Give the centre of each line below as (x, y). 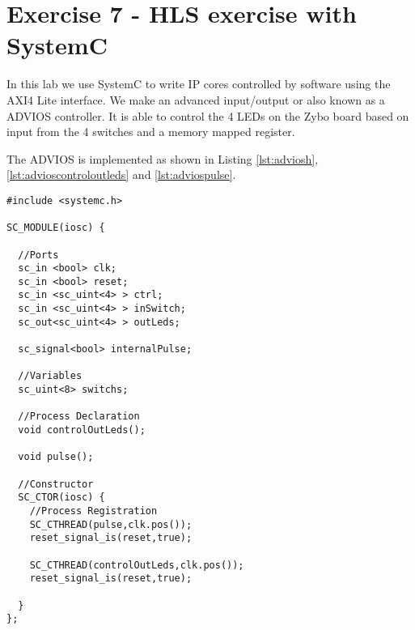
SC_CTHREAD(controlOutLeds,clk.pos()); (137, 565)
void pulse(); (56, 457)
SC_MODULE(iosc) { (56, 228)
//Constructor (56, 484)
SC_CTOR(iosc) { (61, 498)
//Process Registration (93, 511)
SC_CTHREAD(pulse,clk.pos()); (111, 524)
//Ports (38, 255)
